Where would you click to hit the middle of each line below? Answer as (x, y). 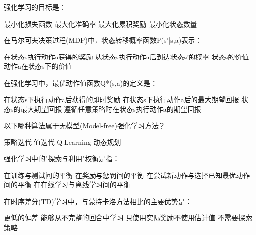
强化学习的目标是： (35, 7)
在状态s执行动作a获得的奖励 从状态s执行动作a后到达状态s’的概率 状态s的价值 (127, 56)
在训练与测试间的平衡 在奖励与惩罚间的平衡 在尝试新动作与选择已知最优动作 (127, 175)
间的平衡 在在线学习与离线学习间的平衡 (67, 185)
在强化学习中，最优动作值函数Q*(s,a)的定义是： (81, 82)
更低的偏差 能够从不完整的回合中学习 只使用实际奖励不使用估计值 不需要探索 (128, 218)
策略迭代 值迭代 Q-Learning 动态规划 (63, 142)
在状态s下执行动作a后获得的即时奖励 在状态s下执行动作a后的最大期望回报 (122, 99)
